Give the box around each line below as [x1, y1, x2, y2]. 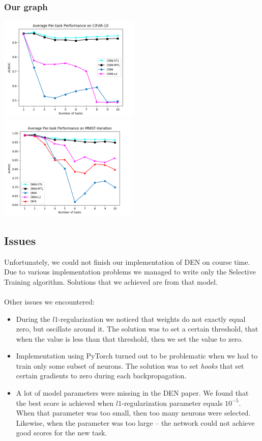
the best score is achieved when [16, 397, 114, 408]
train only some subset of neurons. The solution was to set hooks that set [16, 360, 244, 371]
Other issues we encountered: [4, 296, 95, 307]
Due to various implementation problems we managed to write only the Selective [4, 266, 256, 277]
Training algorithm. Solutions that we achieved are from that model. [4, 276, 218, 287]
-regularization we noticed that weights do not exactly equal [58, 313, 246, 324]
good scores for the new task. [16, 427, 107, 438]
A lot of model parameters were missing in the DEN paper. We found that [16, 388, 249, 398]
